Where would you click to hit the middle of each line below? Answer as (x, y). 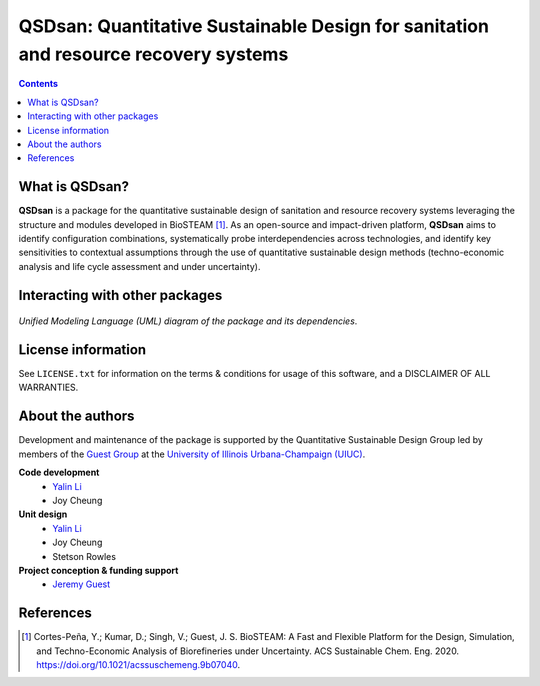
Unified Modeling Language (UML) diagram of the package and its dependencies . (188, 321)
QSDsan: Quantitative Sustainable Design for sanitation (254, 26)
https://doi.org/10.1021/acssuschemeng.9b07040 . (138, 664)
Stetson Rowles (84, 556)
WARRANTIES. (48, 387)
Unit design (43, 514)
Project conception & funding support (98, 570)
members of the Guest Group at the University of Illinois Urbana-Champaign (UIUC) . (192, 454)
